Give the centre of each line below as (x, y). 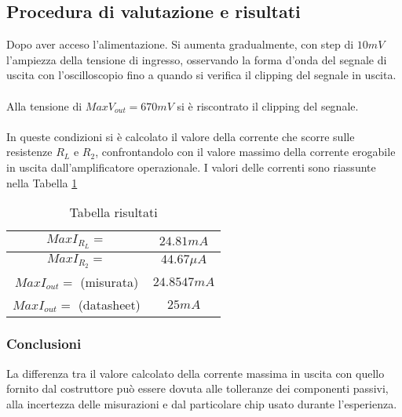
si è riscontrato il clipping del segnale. (268, 105)
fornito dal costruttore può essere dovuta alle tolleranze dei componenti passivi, (197, 388)
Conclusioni (44, 344)
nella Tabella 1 (42, 182)
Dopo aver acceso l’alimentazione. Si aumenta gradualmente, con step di (180, 44)
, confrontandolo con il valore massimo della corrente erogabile (245, 152)
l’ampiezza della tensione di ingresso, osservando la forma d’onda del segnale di (197, 59)
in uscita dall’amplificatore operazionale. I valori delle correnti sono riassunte (191, 167)
